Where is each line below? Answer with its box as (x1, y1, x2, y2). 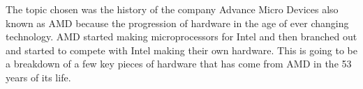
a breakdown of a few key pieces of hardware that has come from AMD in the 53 (6, 56, 352, 71)
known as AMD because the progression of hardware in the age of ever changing (6, 15, 349, 30)
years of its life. (6, 70, 71, 84)
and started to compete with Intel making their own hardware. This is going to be (6, 42, 357, 57)
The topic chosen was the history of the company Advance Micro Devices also (6, 2, 339, 16)
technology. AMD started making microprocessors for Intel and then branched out (6, 29, 357, 44)
